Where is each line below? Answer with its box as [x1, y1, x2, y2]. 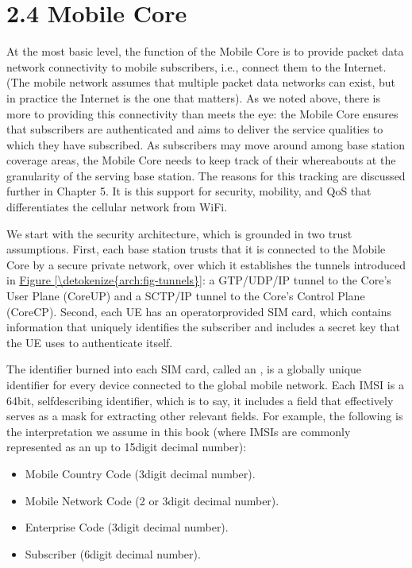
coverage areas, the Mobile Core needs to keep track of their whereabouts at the [6, 152, 396, 168]
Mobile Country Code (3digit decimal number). [25, 465, 256, 481]
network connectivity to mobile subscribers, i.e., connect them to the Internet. [6, 58, 387, 75]
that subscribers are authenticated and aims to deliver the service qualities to [6, 121, 383, 137]
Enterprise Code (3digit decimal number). [25, 519, 229, 535]
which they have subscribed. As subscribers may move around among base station [6, 136, 406, 153]
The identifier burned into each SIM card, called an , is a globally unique [6, 361, 362, 377]
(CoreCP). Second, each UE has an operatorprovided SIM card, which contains [6, 303, 391, 319]
